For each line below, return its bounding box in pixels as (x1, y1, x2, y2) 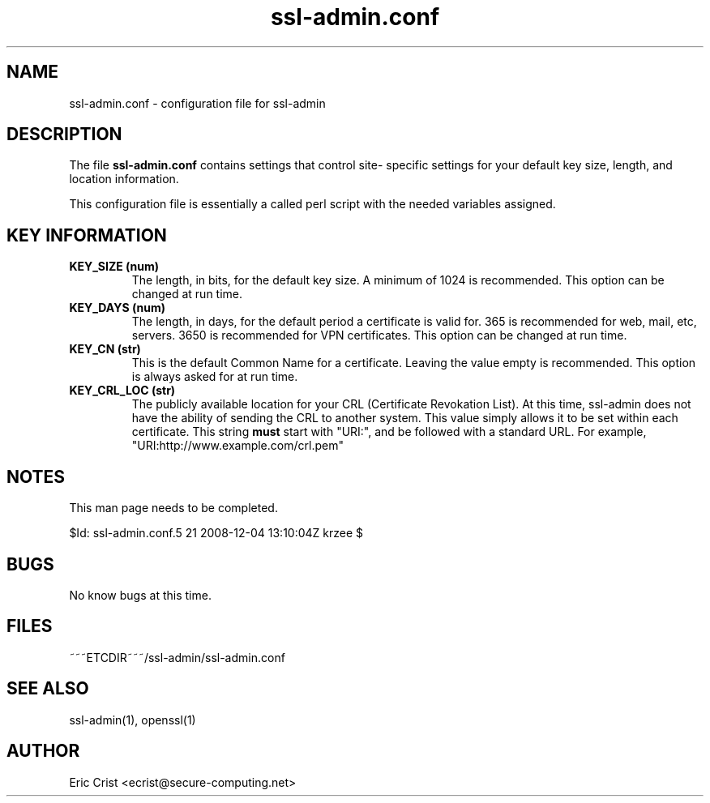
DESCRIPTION (6, 124, 122, 145)
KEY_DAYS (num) (69, 301, 165, 315)
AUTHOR (6, 741, 80, 762)
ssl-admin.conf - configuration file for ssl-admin (69, 96, 326, 110)
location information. (69, 172, 179, 186)
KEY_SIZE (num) (69, 259, 160, 274)
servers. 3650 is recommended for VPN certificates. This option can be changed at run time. (131, 328, 627, 343)
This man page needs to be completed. (69, 501, 278, 515)
